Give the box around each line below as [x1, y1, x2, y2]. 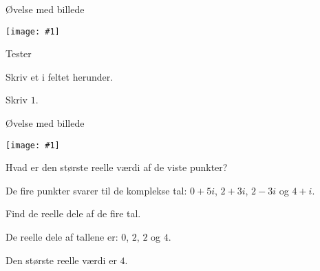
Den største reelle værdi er [6, 252, 117, 267]
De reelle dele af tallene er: [6, 230, 118, 244]
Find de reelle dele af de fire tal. [6, 206, 141, 221]
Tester [6, 46, 32, 61]
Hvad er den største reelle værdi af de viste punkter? [6, 160, 228, 174]
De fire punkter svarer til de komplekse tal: [6, 183, 187, 197]
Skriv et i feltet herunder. [6, 69, 114, 83]
